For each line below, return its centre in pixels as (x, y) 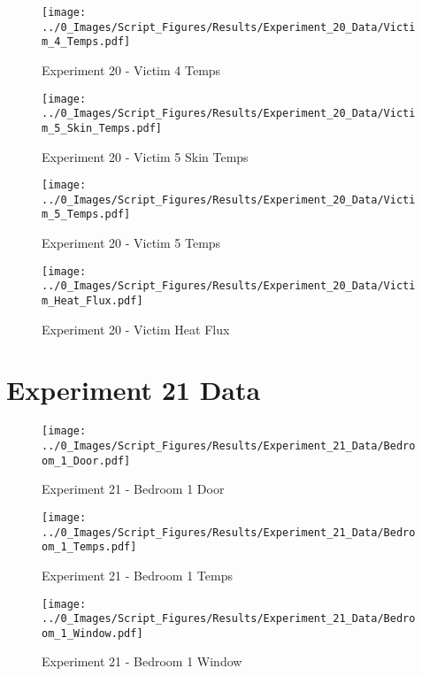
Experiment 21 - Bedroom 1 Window (142, 661)
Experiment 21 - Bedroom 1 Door (133, 489)
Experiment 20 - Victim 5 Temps (131, 243)
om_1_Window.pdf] (92, 633)
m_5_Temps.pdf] (86, 215)
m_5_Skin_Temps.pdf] (102, 128)
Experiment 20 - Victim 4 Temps (131, 69)
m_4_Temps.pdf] (86, 42)
